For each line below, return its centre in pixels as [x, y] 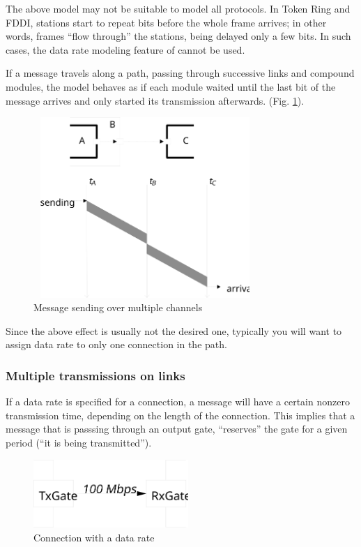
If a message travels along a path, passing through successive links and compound [180, 73]
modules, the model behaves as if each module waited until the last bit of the [171, 86]
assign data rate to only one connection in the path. [116, 344]
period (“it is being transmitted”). [79, 442]
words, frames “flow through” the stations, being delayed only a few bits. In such [178, 36]
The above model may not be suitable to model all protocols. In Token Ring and [178, 8]
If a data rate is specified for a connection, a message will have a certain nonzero [178, 402]
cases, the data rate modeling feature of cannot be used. [125, 49]
